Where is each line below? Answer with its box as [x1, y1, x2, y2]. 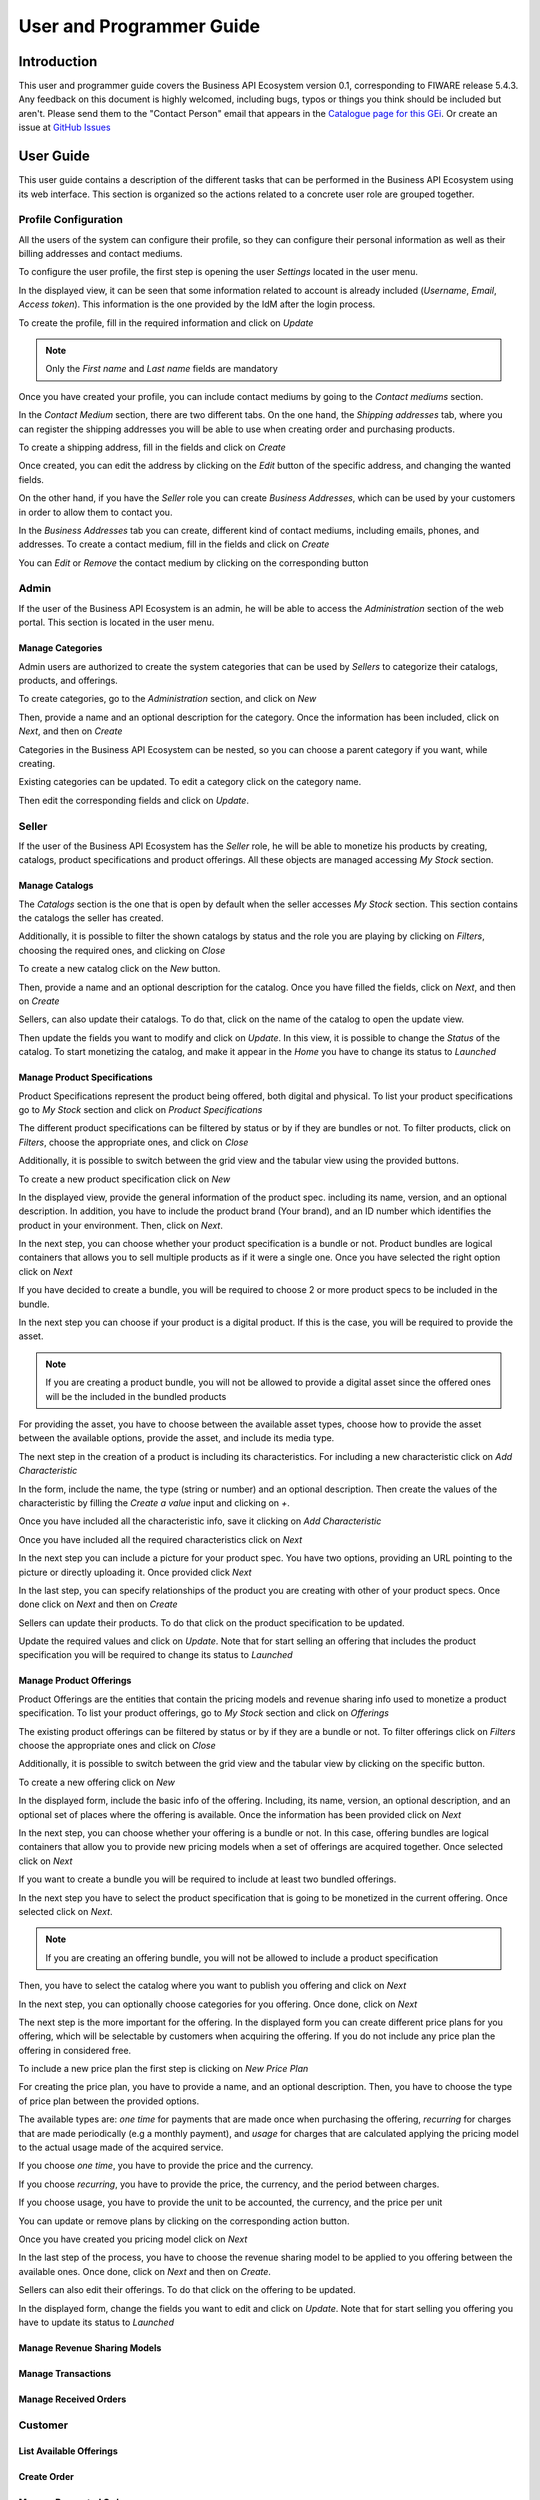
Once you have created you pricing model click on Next [18, 2233, 248, 2245]
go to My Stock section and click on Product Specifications [18, 1103, 263, 1115]
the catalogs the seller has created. [18, 912, 164, 924]
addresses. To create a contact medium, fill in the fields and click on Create [18, 538, 330, 550]
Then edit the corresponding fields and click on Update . [18, 794, 250, 806]
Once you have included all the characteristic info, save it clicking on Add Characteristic [18, 1515, 382, 1527]
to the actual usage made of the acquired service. [18, 2141, 224, 2154]
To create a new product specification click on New [18, 1173, 231, 1185]
